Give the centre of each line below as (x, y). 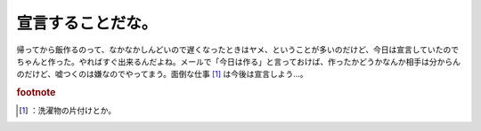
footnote (36, 93)
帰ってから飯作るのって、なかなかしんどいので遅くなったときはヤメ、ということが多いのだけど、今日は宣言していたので (238, 50)
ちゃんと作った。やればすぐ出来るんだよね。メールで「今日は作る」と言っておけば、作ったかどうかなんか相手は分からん (238, 61)
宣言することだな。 (87, 23)
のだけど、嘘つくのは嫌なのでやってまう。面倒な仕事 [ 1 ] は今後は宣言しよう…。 (162, 74)
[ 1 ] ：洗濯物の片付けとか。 (68, 111)
